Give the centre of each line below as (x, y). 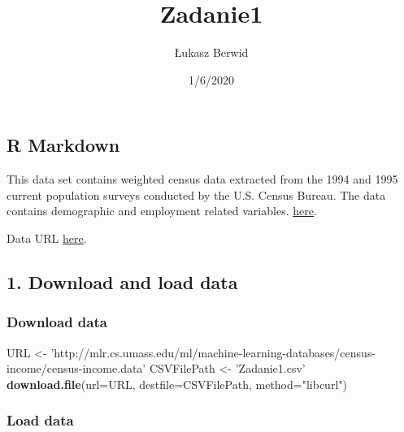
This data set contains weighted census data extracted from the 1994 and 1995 (202, 179)
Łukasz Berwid (211, 52)
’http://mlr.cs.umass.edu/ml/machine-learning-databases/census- (213, 352)
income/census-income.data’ (76, 368)
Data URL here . (47, 238)
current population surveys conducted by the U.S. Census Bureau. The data (196, 194)
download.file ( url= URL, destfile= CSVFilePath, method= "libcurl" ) (177, 384)
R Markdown (63, 145)
